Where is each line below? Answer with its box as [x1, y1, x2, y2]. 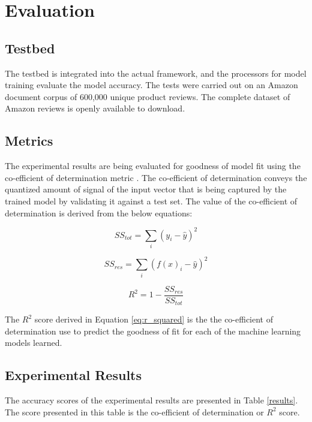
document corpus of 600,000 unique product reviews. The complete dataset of [5, 90, 290, 103]
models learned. [5, 336, 62, 349]
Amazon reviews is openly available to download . [5, 102, 185, 114]
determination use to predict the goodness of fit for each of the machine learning [5, 324, 301, 337]
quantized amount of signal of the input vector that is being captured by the [5, 183, 287, 195]
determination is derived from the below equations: [5, 206, 193, 219]
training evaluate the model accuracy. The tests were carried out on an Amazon [5, 79, 298, 91]
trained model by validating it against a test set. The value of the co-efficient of [5, 194, 298, 207]
